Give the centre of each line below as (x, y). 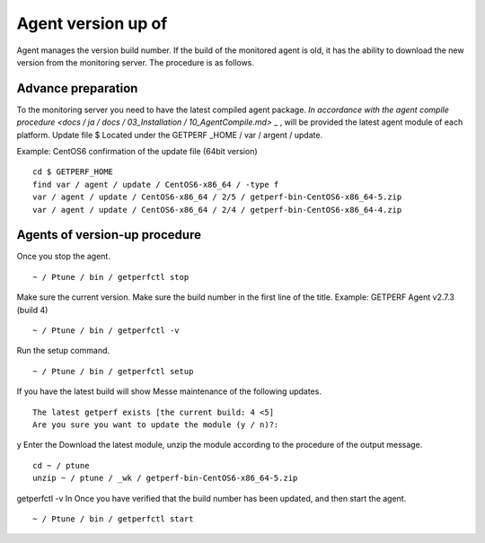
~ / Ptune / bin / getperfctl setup (113, 371)
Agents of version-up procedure (109, 235)
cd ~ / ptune (61, 465)
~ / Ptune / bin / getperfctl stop (111, 277)
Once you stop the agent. (64, 257)
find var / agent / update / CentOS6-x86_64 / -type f (156, 184)
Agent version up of (92, 23)
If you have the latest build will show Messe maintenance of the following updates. (169, 391)
